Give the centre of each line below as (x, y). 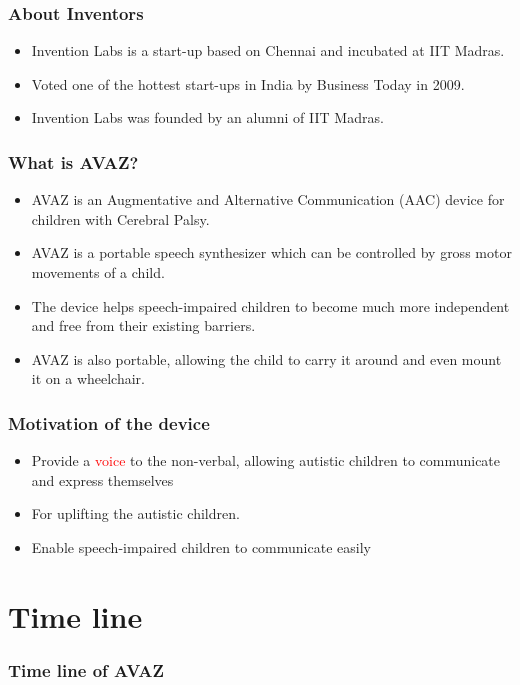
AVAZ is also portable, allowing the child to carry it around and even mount (266, 358)
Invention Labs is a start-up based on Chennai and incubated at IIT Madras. (268, 50)
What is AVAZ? (73, 161)
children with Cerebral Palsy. (120, 218)
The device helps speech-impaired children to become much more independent (270, 305)
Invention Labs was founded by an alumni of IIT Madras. (207, 117)
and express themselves (102, 479)
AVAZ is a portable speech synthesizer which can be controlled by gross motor (271, 252)
